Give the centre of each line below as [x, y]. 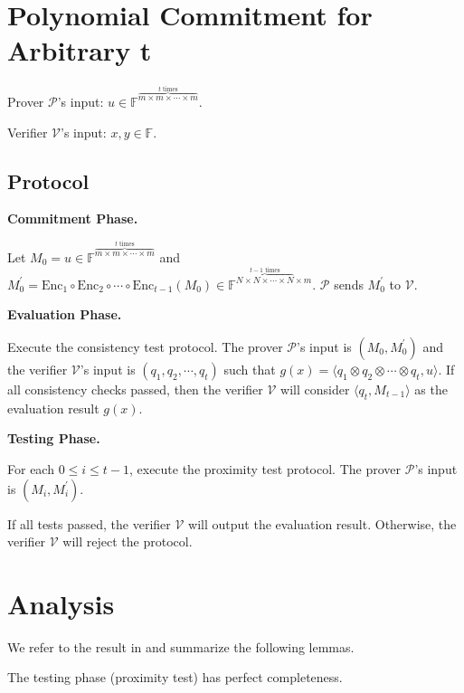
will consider [315, 389]
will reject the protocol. [128, 541]
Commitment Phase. [73, 218]
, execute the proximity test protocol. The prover [265, 468]
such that [250, 369]
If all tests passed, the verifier [89, 523]
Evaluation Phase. [65, 314]
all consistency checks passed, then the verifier [135, 389]
